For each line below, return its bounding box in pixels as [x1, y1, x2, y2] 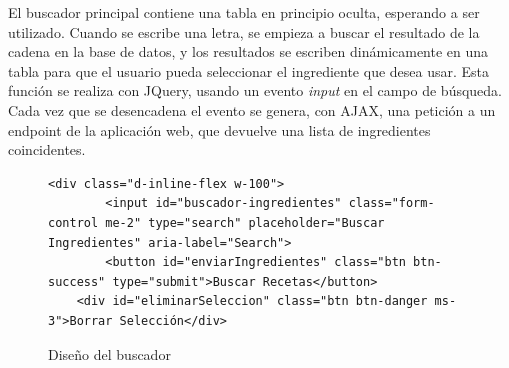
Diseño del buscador [48, 343, 171, 364]
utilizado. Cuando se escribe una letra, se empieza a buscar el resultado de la [8, 21, 480, 42]
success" [48, 274, 106, 289]
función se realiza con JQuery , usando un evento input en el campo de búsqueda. [8, 80, 503, 101]
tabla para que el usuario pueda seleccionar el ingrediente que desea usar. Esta [8, 60, 490, 81]
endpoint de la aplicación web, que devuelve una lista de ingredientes [8, 119, 431, 140]
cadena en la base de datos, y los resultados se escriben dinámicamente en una [8, 41, 489, 62]
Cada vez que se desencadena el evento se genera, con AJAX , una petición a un [8, 99, 496, 120]
